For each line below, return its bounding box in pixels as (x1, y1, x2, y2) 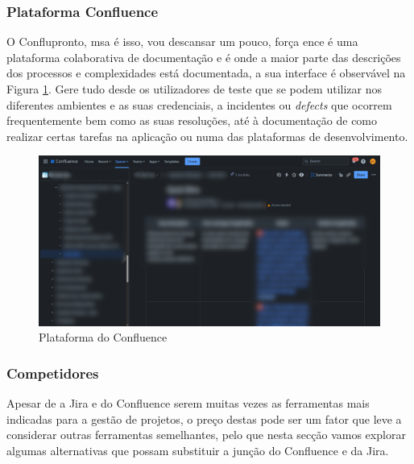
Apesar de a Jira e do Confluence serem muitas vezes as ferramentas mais (6, 394, 370, 411)
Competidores (6, 362, 99, 383)
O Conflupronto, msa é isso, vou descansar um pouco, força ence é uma (6, 33, 358, 50)
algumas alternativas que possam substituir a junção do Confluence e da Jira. (6, 441, 389, 458)
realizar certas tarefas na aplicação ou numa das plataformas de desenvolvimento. (6, 127, 408, 144)
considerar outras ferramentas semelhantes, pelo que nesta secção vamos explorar (6, 426, 406, 443)
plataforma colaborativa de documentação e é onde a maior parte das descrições (6, 48, 401, 65)
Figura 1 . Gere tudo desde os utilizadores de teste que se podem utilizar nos (6, 81, 382, 97)
